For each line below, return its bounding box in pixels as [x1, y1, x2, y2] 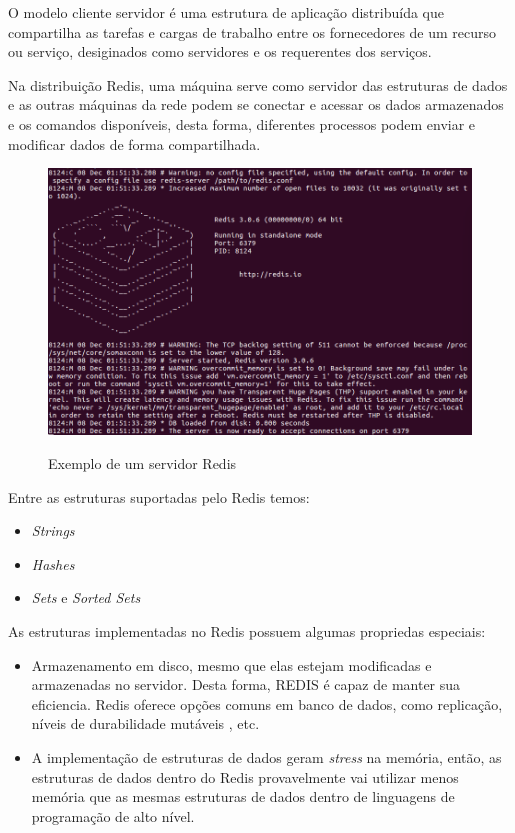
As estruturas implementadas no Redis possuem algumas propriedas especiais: [8, 621, 486, 642]
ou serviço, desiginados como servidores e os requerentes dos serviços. [8, 41, 432, 62]
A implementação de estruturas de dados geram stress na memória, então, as [31, 746, 502, 767]
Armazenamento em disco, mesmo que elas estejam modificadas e [31, 654, 432, 675]
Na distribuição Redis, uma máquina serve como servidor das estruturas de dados [8, 74, 508, 95]
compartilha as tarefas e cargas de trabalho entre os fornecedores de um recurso [8, 21, 497, 42]
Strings [31, 520, 75, 541]
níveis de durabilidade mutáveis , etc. [31, 713, 260, 734]
